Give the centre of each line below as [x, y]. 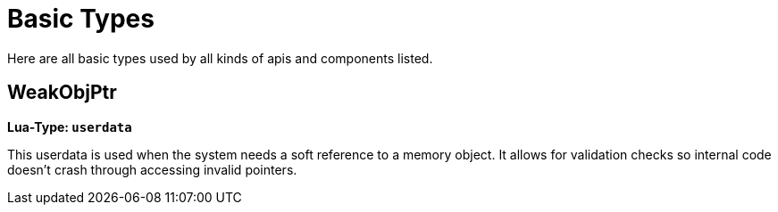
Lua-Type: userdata [70, 126]
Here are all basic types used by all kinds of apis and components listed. [220, 58]
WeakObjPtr [62, 93]
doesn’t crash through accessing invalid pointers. [152, 169]
